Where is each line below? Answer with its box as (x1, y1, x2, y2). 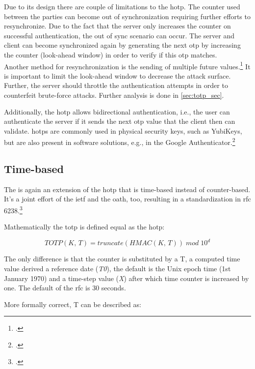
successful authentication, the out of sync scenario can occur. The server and (4, 30, 234, 40)
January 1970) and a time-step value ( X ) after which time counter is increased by (4, 273, 249, 283)
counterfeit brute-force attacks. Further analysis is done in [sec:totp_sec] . (4, 90, 224, 100)
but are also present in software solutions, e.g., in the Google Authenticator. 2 (4, 136, 235, 147)
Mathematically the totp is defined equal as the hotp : (4, 222, 165, 232)
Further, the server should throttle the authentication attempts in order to (4, 80, 228, 90)
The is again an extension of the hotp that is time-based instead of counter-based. (4, 184, 251, 194)
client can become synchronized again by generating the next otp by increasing (4, 40, 241, 50)
